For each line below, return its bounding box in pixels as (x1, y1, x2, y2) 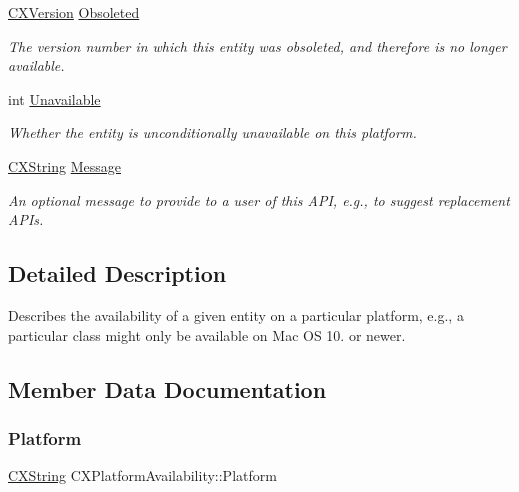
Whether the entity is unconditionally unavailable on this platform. (8, 122, 417, 143)
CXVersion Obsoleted (8, 2, 140, 22)
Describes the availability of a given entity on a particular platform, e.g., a (8, 304, 464, 325)
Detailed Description (8, 258, 227, 289)
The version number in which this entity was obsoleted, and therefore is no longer (8, 35, 507, 56)
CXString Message (8, 155, 121, 176)
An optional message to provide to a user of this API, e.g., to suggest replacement (8, 189, 510, 210)
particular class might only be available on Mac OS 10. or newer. (8, 324, 406, 345)
